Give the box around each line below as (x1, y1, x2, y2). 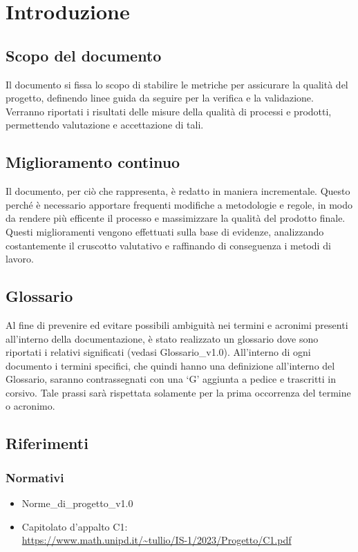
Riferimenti (6, 432, 88, 454)
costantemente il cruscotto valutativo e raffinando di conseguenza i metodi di (6, 238, 331, 252)
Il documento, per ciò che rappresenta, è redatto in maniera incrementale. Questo (6, 184, 350, 198)
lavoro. (6, 251, 34, 266)
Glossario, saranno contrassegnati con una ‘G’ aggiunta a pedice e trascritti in (6, 372, 337, 386)
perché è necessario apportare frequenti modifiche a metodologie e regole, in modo (6, 197, 353, 211)
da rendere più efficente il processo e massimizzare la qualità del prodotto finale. (6, 211, 346, 225)
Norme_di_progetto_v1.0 (21, 496, 133, 511)
